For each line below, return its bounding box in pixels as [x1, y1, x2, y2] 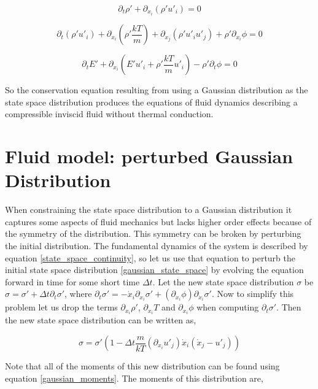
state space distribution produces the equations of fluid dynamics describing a [5, 95, 298, 108]
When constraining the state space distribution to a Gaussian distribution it [5, 203, 292, 216]
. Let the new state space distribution [152, 275, 294, 288]
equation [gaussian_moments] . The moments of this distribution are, [5, 371, 263, 384]
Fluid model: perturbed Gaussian [5, 144, 293, 169]
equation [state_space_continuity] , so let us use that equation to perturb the [5, 251, 295, 264]
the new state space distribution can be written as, [5, 314, 196, 326]
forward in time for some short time [5, 275, 140, 288]
